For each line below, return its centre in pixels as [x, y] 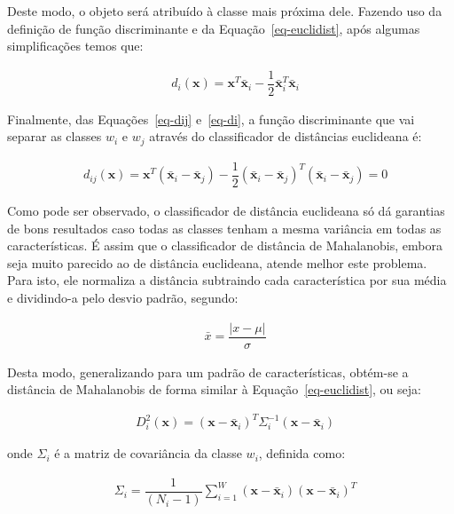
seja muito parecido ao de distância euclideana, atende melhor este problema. [217, 262]
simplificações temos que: [75, 46]
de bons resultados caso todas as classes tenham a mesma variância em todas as [224, 228]
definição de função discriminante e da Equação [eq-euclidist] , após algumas [214, 28]
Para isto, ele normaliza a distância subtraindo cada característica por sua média [227, 280]
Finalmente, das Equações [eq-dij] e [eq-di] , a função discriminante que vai [211, 119]
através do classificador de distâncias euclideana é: [286, 136]
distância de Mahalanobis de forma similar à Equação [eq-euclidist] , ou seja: [214, 389]
